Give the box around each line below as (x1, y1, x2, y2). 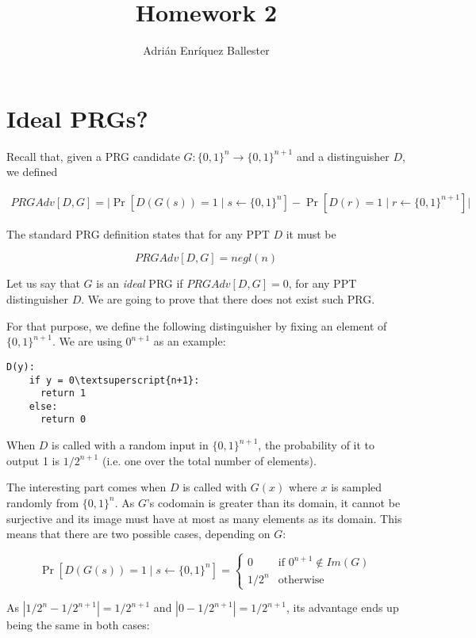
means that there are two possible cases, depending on (6, 525, 271, 542)
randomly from (6, 494, 79, 510)
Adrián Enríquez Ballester (143, 42, 270, 59)
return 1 (40, 388, 86, 399)
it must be (286, 225, 336, 242)
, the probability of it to (258, 437, 375, 453)
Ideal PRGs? (6, 101, 148, 134)
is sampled (331, 479, 382, 495)
